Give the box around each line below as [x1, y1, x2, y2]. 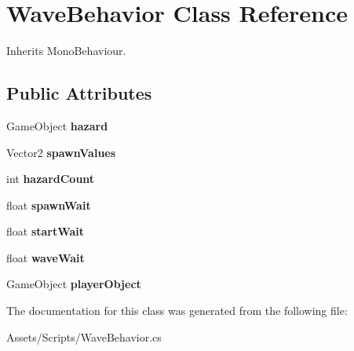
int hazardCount [6, 170, 95, 187]
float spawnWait [6, 196, 91, 213]
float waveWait [6, 249, 85, 265]
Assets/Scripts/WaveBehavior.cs [6, 328, 162, 345]
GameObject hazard [6, 117, 108, 133]
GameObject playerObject [6, 276, 141, 292]
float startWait [6, 223, 85, 239]
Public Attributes [6, 81, 152, 105]
